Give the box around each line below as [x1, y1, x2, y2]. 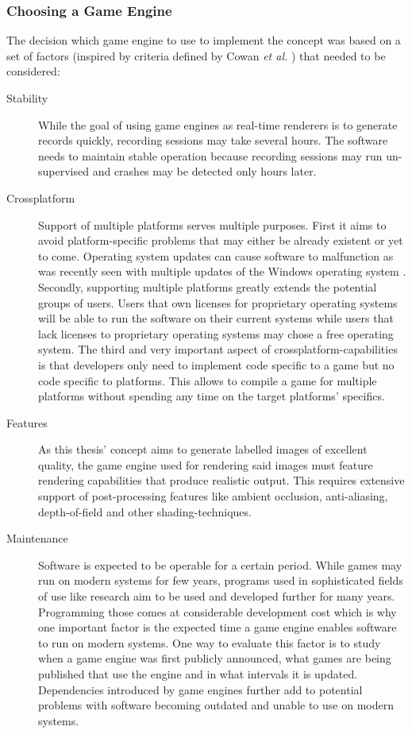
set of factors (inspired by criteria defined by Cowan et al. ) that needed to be [6, 47, 386, 64]
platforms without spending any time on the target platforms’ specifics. [38, 388, 385, 404]
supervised [38, 163, 89, 180]
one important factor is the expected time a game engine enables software [38, 619, 397, 635]
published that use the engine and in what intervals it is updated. [38, 666, 358, 682]
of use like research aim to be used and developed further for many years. [38, 588, 395, 605]
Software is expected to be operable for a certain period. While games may [38, 556, 402, 573]
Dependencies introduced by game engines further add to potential [38, 681, 363, 697]
